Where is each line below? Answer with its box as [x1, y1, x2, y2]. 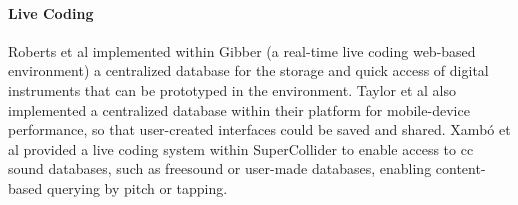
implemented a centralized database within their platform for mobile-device [8, 99, 470, 120]
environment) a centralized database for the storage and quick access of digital [8, 60, 489, 81]
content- [435, 158, 486, 179]
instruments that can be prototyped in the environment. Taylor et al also [8, 79, 457, 100]
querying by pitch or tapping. [46, 177, 228, 198]
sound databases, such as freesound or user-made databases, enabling [8, 158, 432, 179]
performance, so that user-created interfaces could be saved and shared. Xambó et [8, 119, 511, 140]
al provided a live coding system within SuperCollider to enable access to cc [8, 138, 474, 159]
